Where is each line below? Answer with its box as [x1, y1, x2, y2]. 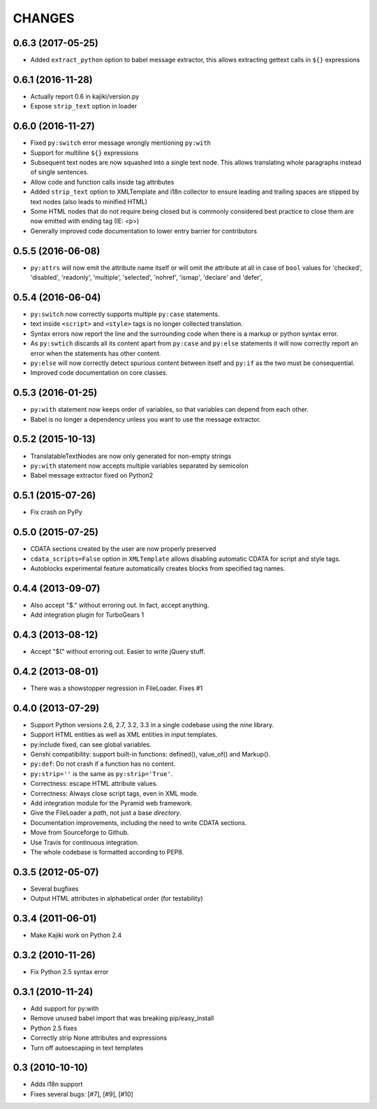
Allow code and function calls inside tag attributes [30, 178, 175, 186]
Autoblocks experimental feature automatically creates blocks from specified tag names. [30, 564, 286, 573]
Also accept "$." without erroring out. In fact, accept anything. [30, 601, 209, 609]
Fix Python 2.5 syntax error [30, 968, 109, 976]
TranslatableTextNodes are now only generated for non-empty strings [30, 452, 232, 460]
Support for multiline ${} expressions [30, 148, 139, 157]
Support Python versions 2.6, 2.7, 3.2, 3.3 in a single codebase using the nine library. [30, 720, 274, 729]
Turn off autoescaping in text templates [30, 1043, 144, 1052]
